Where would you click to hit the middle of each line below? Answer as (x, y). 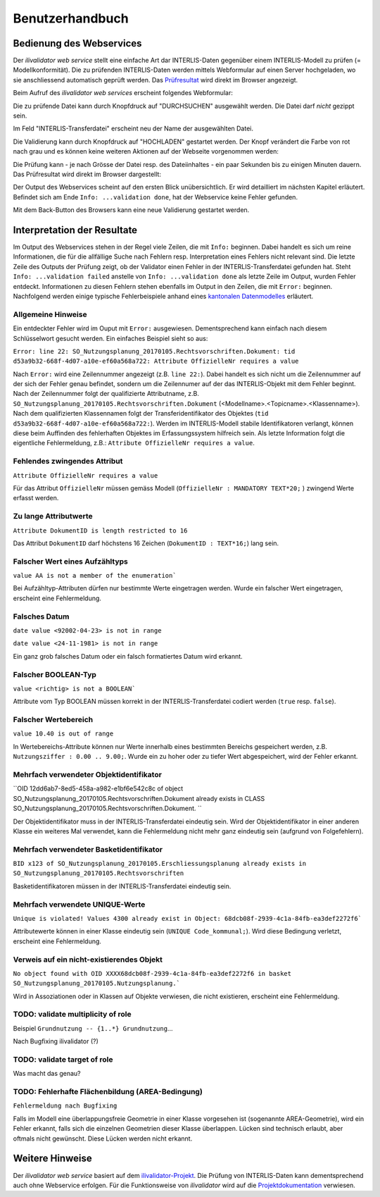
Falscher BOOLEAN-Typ (55, 674)
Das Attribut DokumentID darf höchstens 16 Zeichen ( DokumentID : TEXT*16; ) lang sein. (146, 543)
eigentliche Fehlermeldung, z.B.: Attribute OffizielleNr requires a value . (134, 443)
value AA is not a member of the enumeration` (95, 576)
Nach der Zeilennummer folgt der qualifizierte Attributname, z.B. (106, 394)
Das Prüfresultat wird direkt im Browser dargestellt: (87, 174)
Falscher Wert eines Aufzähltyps (70, 562)
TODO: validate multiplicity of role (72, 1015)
